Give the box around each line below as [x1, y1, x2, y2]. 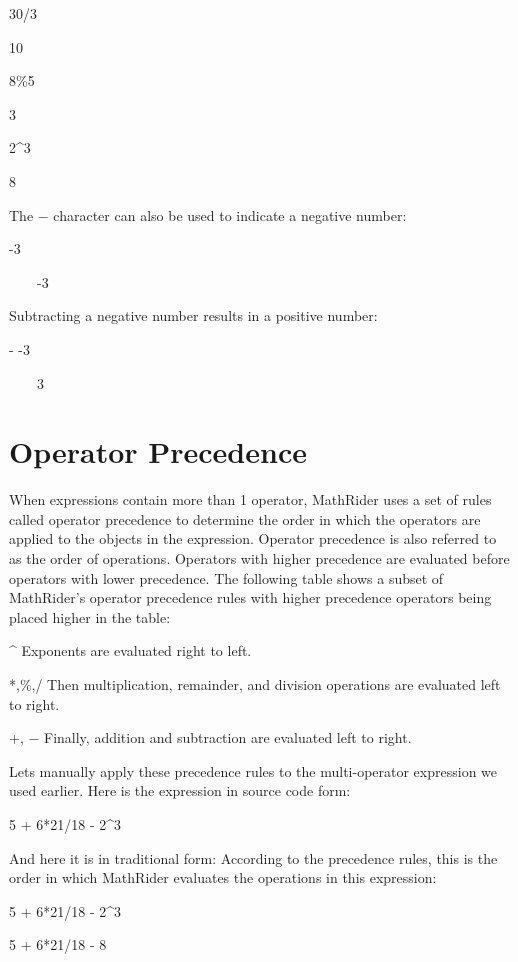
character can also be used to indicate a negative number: [53, 204, 407, 225]
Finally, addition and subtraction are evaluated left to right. [44, 727, 412, 748]
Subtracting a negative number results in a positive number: [9, 305, 378, 326]
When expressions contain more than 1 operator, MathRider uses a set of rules [9, 489, 492, 510]
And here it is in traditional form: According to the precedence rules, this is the [9, 847, 498, 868]
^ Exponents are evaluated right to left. [9, 640, 252, 661]
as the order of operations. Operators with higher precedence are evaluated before [9, 548, 510, 569]
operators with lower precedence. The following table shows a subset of [9, 567, 444, 588]
